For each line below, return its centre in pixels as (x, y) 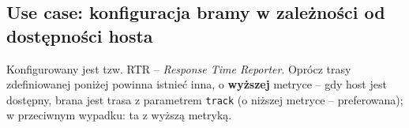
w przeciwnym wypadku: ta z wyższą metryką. (119, 115)
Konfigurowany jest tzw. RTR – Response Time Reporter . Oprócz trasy (179, 68)
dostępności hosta (80, 35)
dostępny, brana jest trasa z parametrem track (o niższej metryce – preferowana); (205, 99)
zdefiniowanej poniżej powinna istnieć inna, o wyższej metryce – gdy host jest (197, 84)
